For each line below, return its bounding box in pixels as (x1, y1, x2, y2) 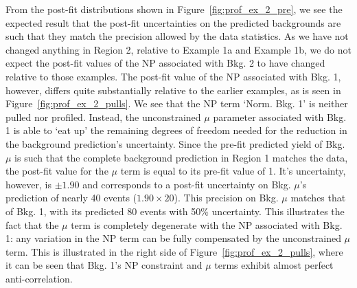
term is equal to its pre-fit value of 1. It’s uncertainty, (120, 164, 346, 178)
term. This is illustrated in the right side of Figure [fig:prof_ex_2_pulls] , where (5, 244, 343, 258)
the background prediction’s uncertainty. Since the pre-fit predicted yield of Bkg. (5, 136, 345, 151)
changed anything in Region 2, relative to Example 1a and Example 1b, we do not (5, 42, 352, 56)
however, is (5, 177, 51, 191)
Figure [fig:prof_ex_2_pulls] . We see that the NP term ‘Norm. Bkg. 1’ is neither (5, 96, 348, 111)
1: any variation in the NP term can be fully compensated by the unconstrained (5, 231, 341, 245)
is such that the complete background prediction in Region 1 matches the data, (14, 150, 348, 164)
